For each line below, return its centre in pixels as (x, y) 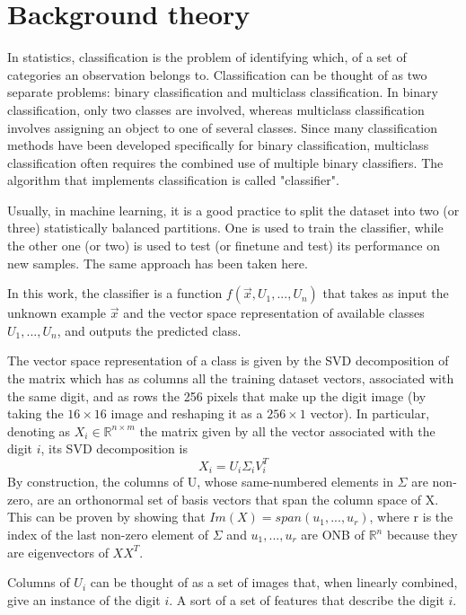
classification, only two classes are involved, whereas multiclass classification (216, 109)
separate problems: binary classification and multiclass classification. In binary (223, 92)
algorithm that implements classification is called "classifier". (173, 180)
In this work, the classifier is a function (115, 293)
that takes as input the (386, 293)
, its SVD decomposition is (114, 448)
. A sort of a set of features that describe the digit (307, 599)
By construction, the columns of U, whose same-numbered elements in (200, 482)
